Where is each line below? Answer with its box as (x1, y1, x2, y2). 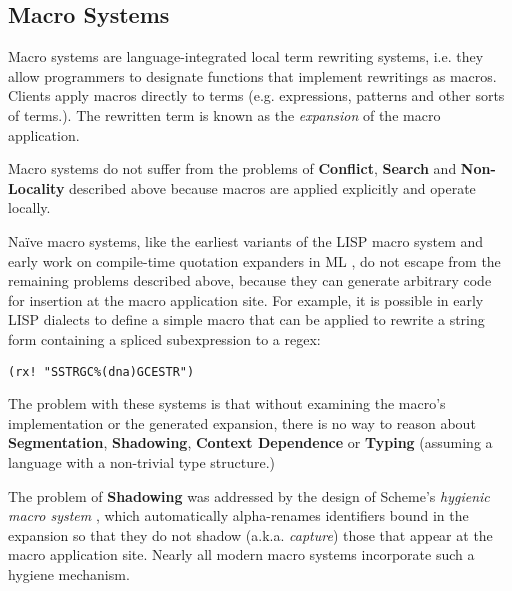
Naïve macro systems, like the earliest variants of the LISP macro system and (8, 230, 484, 251)
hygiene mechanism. (8, 563, 130, 584)
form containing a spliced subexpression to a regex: (8, 328, 321, 349)
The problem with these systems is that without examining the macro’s (8, 393, 446, 414)
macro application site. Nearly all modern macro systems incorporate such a (8, 544, 475, 565)
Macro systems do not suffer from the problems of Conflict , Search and (8, 158, 457, 179)
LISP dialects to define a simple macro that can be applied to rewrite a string (8, 309, 485, 330)
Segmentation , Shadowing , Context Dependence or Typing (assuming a (8, 432, 493, 453)
